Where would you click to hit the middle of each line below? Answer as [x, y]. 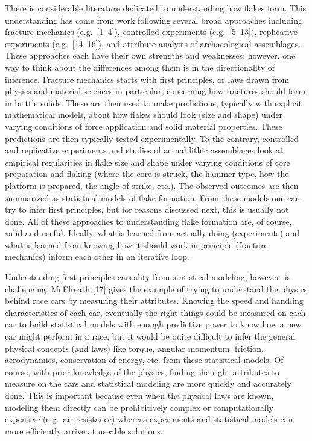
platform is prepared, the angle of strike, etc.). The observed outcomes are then [152, 185]
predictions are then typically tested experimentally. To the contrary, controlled [152, 138]
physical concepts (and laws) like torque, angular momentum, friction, [134, 348]
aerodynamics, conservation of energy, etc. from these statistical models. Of [144, 360]
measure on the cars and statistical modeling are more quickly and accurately [148, 383]
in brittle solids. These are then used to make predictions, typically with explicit [154, 102]
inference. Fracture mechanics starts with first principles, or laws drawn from [147, 79]
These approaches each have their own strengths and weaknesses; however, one [150, 55]
